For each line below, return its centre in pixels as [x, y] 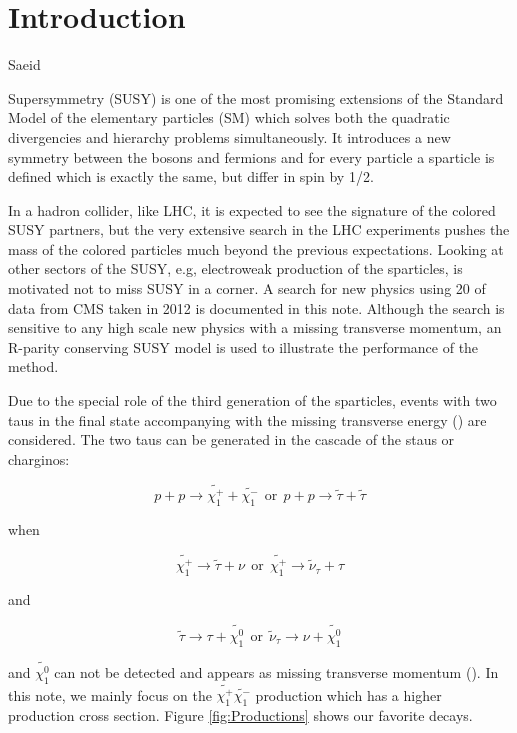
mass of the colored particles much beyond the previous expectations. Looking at [256, 248]
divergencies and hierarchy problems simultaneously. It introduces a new [229, 136]
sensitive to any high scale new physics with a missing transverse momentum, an [255, 327]
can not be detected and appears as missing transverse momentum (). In [276, 671]
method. [33, 366]
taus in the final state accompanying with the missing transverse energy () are [247, 419]
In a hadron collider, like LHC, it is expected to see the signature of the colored [252, 209]
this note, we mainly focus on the [110, 694]
